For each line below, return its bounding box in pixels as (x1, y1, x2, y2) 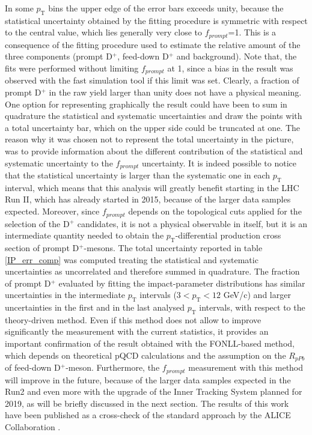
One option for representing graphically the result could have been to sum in (5, 97, 287, 110)
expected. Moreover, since (5, 205, 100, 218)
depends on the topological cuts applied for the (128, 205, 302, 218)
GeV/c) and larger (223, 288, 291, 301)
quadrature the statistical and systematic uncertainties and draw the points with (5, 109, 302, 122)
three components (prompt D (5, 50, 112, 62)
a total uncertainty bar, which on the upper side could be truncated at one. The (5, 121, 301, 133)
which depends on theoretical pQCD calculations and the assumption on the (5, 348, 286, 361)
